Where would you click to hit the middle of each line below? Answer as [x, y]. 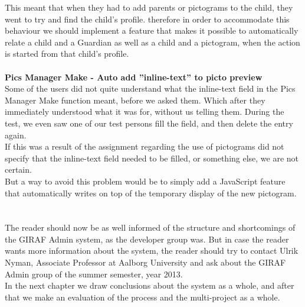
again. [16, 135]
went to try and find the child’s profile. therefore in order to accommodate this [147, 19]
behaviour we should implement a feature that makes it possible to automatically [152, 30]
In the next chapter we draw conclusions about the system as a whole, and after [150, 285]
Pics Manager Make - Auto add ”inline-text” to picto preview [134, 77]
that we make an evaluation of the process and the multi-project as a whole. [142, 297]
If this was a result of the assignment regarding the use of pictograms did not [145, 146]
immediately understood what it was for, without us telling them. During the [145, 112]
